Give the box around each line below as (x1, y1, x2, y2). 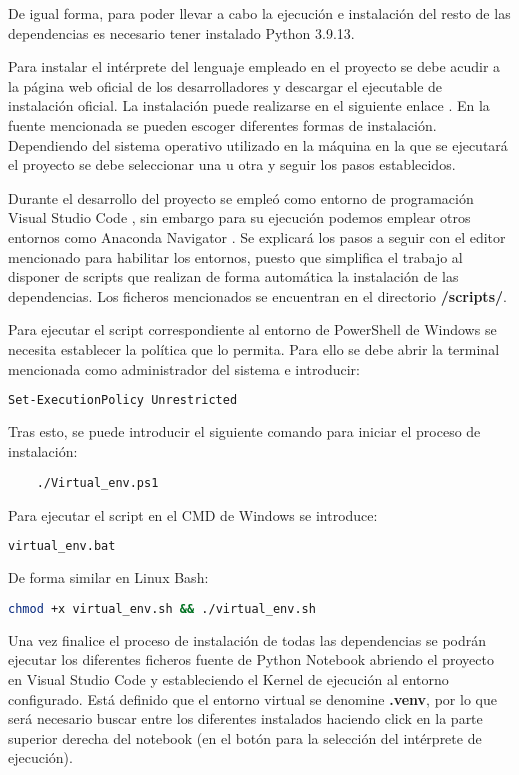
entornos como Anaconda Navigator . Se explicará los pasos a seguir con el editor (8, 226, 506, 247)
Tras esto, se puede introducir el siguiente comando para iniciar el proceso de (8, 420, 481, 441)
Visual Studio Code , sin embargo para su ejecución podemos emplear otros (8, 207, 471, 228)
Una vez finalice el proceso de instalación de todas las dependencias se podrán (8, 629, 487, 650)
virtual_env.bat (8, 539, 116, 554)
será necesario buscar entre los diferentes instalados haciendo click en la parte (8, 708, 483, 729)
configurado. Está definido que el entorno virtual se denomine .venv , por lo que (8, 688, 497, 709)
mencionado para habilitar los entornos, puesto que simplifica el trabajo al (8, 246, 463, 267)
